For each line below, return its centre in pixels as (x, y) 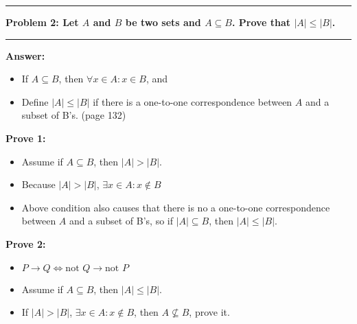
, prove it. (209, 312)
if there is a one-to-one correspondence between (193, 101)
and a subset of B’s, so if (121, 221)
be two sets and (163, 22)
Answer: (25, 55)
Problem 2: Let (42, 22)
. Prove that (261, 22)
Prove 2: (26, 243)
